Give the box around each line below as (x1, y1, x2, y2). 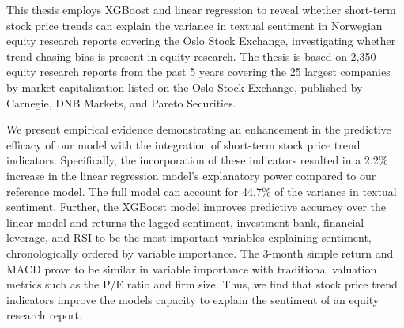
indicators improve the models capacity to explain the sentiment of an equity (6, 291, 379, 307)
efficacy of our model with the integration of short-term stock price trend (6, 136, 361, 153)
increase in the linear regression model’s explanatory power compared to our (6, 167, 376, 183)
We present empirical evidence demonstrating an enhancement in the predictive (6, 121, 391, 138)
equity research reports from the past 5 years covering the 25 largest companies (6, 63, 391, 80)
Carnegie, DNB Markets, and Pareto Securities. (6, 94, 236, 111)
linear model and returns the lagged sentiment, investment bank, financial (6, 213, 364, 230)
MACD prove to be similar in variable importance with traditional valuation (6, 260, 377, 277)
